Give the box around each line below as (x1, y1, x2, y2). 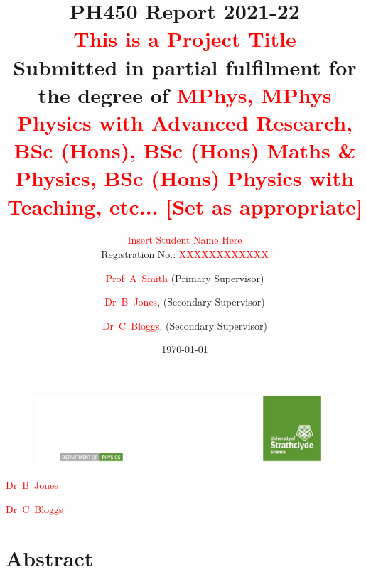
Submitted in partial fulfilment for (13, 52, 357, 81)
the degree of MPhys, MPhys (38, 80, 332, 109)
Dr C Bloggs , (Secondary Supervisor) (102, 318, 268, 333)
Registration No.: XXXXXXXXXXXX (101, 247, 269, 261)
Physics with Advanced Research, (16, 107, 353, 136)
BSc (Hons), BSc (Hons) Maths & (14, 136, 356, 165)
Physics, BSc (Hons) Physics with (16, 163, 354, 193)
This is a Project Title (73, 24, 296, 53)
